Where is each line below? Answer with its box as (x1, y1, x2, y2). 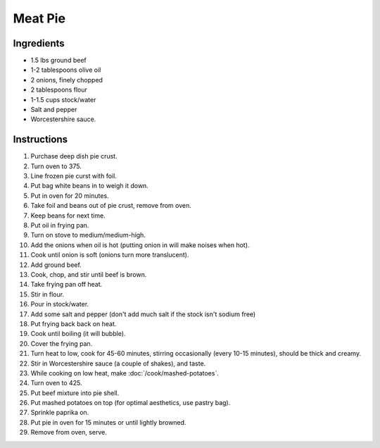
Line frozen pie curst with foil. (30, 172, 118, 180)
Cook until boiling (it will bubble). (30, 330, 126, 338)
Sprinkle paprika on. (30, 409, 89, 417)
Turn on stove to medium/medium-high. (30, 231, 146, 239)
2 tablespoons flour (30, 85, 87, 94)
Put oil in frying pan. (30, 221, 89, 230)
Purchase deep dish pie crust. (30, 152, 118, 161)
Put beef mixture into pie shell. (30, 388, 120, 397)
